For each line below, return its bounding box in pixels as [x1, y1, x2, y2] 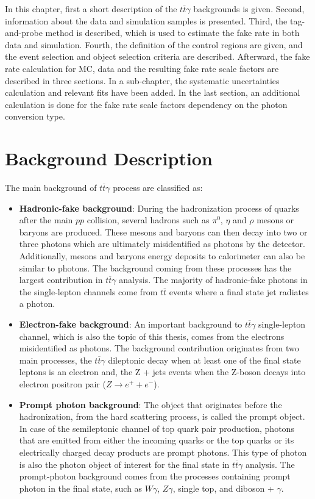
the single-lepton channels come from [19, 285, 158, 298]
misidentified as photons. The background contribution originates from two [19, 342, 299, 354]
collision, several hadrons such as [87, 214, 210, 226]
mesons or [257, 214, 294, 226]
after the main [19, 214, 73, 226]
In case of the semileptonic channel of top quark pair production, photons [19, 422, 294, 434]
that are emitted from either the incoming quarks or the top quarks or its [19, 434, 294, 447]
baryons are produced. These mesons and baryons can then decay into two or [19, 225, 308, 238]
